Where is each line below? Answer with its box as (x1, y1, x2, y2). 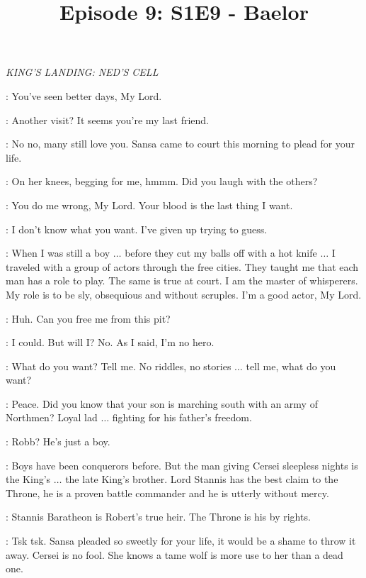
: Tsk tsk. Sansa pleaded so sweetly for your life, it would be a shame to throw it (6, 533, 356, 548)
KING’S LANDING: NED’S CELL (6, 65, 159, 79)
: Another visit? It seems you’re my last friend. (6, 112, 210, 127)
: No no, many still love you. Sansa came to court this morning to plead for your (6, 136, 355, 151)
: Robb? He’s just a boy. (6, 434, 110, 449)
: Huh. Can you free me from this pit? (6, 311, 171, 326)
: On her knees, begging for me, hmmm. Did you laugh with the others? (6, 174, 318, 189)
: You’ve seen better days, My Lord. (6, 88, 162, 103)
